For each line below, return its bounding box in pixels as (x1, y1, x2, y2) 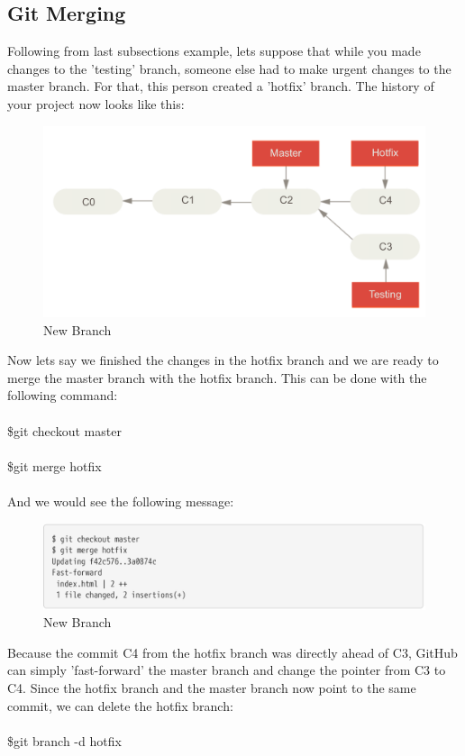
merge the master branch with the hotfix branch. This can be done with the (7, 368, 427, 387)
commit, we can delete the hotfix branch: (7, 696, 233, 715)
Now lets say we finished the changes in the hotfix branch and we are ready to (7, 351, 439, 369)
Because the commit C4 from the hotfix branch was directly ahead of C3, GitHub (7, 642, 458, 661)
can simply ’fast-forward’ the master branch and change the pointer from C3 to (7, 660, 446, 679)
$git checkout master (7, 421, 122, 440)
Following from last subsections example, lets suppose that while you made (7, 41, 421, 60)
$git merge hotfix (7, 456, 102, 475)
